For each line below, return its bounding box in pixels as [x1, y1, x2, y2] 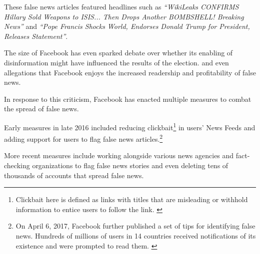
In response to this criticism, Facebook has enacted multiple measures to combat [4, 93, 251, 104]
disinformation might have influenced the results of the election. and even [4, 57, 229, 67]
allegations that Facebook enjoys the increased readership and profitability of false [4, 67, 256, 77]
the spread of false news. [4, 103, 79, 114]
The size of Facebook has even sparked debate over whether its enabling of [4, 47, 233, 58]
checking [4, 160, 30, 171]
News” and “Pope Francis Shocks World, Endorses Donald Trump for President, [4, 21, 250, 31]
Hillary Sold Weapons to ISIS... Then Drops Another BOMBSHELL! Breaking [4, 11, 244, 21]
